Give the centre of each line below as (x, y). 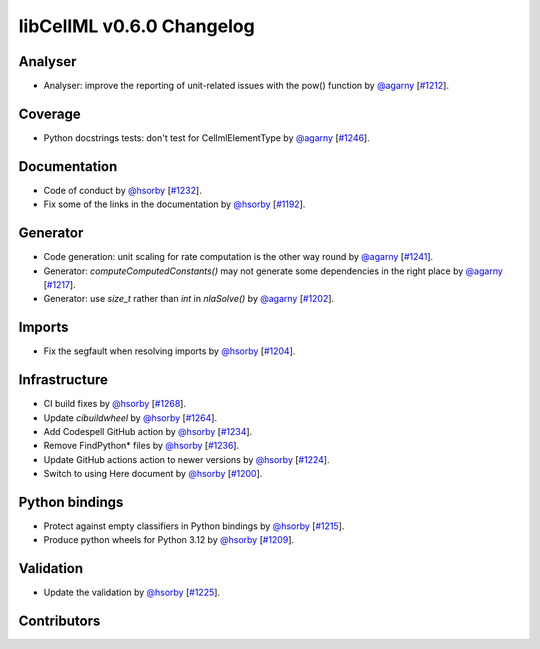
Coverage (49, 113)
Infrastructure (63, 380)
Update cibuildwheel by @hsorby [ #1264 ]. (130, 417)
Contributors (59, 621)
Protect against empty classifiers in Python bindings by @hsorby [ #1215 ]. (194, 526)
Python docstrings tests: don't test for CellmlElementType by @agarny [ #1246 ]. (206, 137)
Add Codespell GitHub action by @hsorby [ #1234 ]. (148, 431)
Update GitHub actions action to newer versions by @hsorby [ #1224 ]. (186, 459)
